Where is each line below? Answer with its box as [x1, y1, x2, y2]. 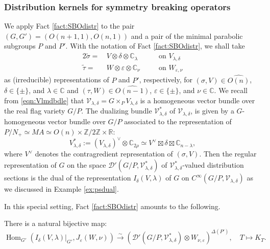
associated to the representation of [124, 116, 232, 126]
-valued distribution [182, 160, 244, 170]
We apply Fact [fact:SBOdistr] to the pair [4, 20, 135, 31]
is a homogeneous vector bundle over [140, 95, 255, 106]
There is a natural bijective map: [4, 218, 107, 229]
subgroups [4, 40, 36, 51]
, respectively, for [139, 74, 193, 85]
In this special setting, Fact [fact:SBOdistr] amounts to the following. [4, 200, 220, 211]
